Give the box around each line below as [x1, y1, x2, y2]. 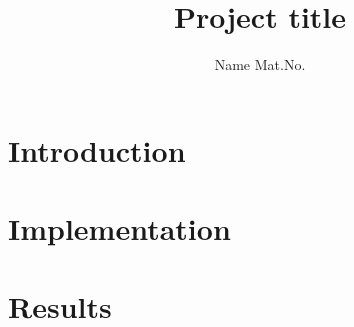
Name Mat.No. [214, 54, 306, 75]
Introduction [8, 129, 186, 170]
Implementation [8, 208, 231, 249]
